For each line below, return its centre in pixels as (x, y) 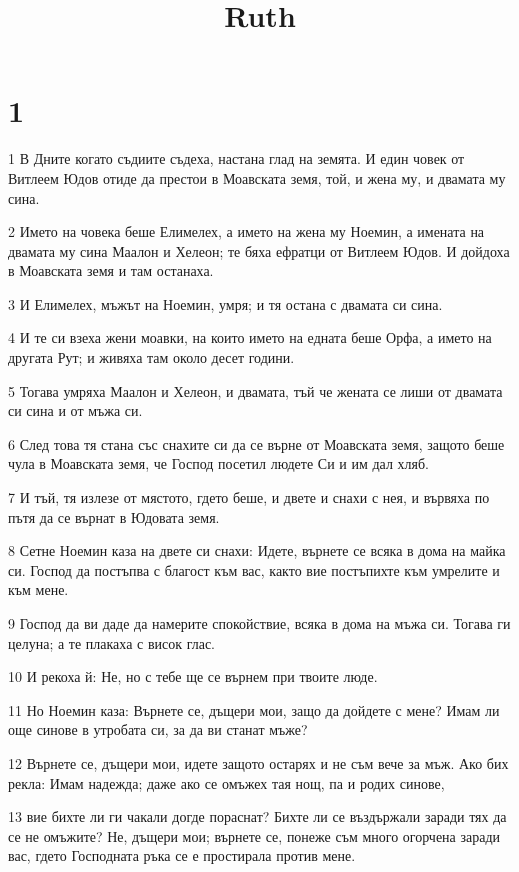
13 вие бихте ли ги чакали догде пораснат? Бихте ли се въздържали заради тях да (257, 816)
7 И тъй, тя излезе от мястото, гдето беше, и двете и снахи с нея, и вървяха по (249, 497)
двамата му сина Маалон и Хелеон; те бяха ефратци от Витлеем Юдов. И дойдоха (259, 250)
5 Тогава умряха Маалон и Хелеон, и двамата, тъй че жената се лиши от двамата (255, 390)
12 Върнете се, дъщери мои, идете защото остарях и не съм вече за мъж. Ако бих (258, 762)
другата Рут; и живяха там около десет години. (151, 357)
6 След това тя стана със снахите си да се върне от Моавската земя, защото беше (256, 443)
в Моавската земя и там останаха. (111, 270)
